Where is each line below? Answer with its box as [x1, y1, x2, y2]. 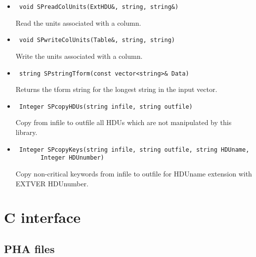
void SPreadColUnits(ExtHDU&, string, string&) [19, 3, 179, 10]
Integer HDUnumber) [40, 154, 104, 162]
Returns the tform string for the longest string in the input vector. [15, 84, 217, 94]
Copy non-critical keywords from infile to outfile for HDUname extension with [15, 168, 252, 178]
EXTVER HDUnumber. [15, 178, 88, 188]
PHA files [4, 241, 55, 256]
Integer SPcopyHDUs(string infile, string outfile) [19, 103, 193, 110]
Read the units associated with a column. [15, 17, 141, 28]
